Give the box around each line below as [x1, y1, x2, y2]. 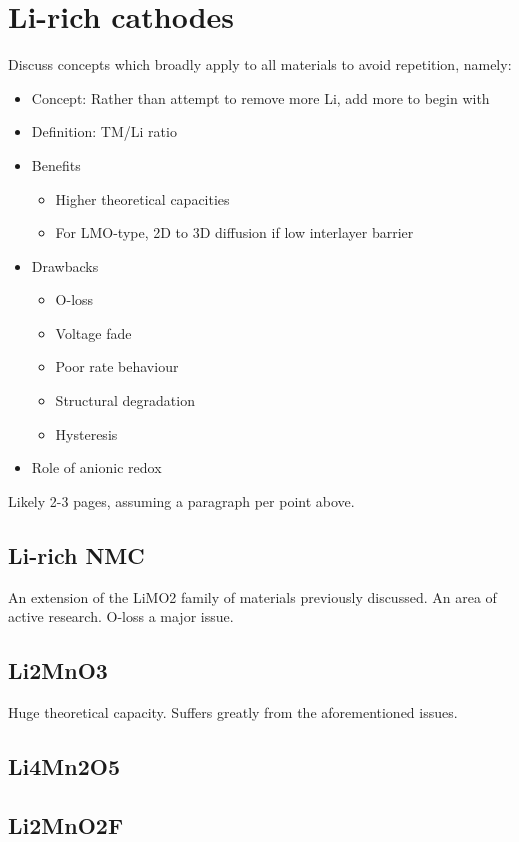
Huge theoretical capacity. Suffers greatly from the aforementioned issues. [8, 702, 458, 723]
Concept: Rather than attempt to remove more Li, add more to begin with [31, 87, 490, 108]
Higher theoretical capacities [55, 188, 230, 209]
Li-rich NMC [8, 539, 145, 570]
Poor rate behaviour [55, 356, 179, 377]
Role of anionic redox [31, 457, 162, 478]
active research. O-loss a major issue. [8, 606, 234, 627]
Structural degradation [55, 390, 195, 411]
